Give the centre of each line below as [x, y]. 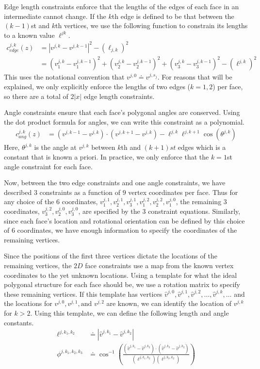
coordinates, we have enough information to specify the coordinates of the [127, 230]
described [18, 192]
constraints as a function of [80, 192]
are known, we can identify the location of [169, 303]
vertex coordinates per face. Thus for [183, 192]
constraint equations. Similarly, [194, 211]
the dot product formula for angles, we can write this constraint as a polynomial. [124, 121]
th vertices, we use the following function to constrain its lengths [152, 25]
